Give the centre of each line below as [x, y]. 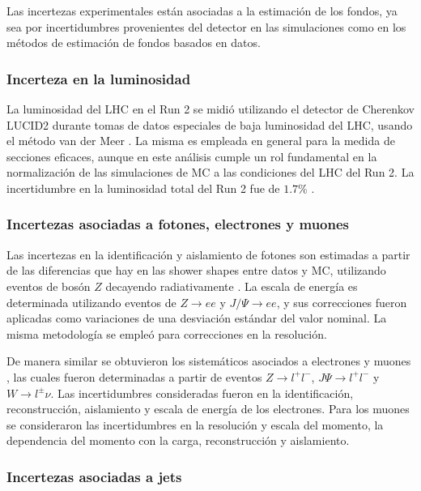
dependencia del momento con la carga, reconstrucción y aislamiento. [178, 440]
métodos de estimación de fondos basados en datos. [134, 43]
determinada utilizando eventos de [91, 302]
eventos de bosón [49, 286]
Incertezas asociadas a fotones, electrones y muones [178, 224]
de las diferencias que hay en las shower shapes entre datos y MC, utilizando [196, 270]
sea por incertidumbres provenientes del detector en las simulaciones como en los [206, 26]
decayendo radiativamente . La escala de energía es [232, 286]
